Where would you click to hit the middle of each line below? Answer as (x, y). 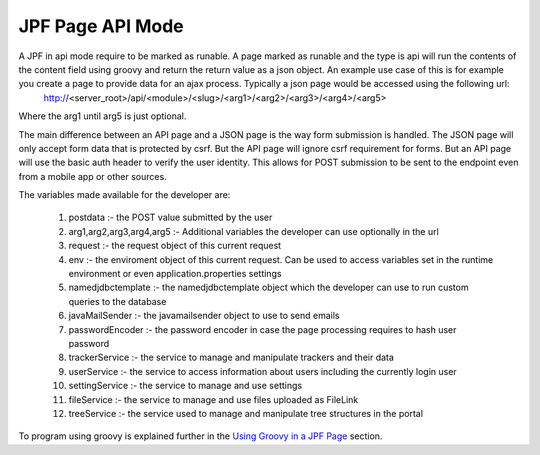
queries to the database (117, 301)
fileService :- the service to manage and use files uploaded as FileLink (213, 399)
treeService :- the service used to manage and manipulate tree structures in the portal (246, 413)
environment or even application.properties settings (175, 274)
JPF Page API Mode (101, 26)
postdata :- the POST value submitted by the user (170, 217)
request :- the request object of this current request (175, 246)
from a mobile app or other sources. (92, 176)
